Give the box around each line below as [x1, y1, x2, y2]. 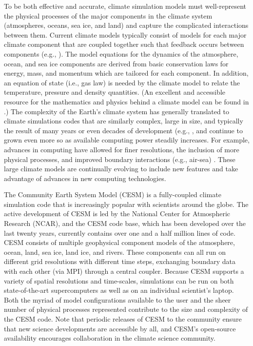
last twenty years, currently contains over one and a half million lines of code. [4, 227, 235, 238]
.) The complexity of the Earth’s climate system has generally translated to [4, 106, 229, 116]
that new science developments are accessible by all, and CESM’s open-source [4, 323, 236, 333]
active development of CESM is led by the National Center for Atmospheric [4, 208, 231, 219]
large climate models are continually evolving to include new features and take [4, 163, 238, 174]
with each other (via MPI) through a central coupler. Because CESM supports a [4, 266, 244, 276]
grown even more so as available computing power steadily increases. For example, [4, 135, 250, 145]
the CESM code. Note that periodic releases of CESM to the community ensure [4, 314, 242, 324]
